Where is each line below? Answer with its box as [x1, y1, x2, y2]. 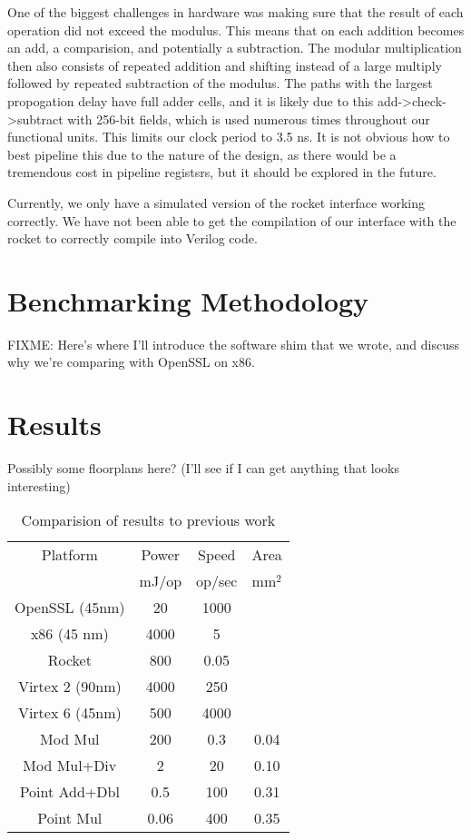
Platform [41, 544, 98, 566]
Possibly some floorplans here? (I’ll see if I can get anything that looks [7, 459, 399, 478]
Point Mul [37, 807, 103, 829]
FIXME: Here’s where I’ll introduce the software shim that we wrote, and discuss [7, 334, 460, 353]
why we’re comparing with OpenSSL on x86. [7, 352, 255, 371]
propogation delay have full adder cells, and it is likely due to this [7, 91, 374, 110]
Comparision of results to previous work [21, 509, 276, 531]
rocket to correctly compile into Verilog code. [7, 229, 258, 248]
